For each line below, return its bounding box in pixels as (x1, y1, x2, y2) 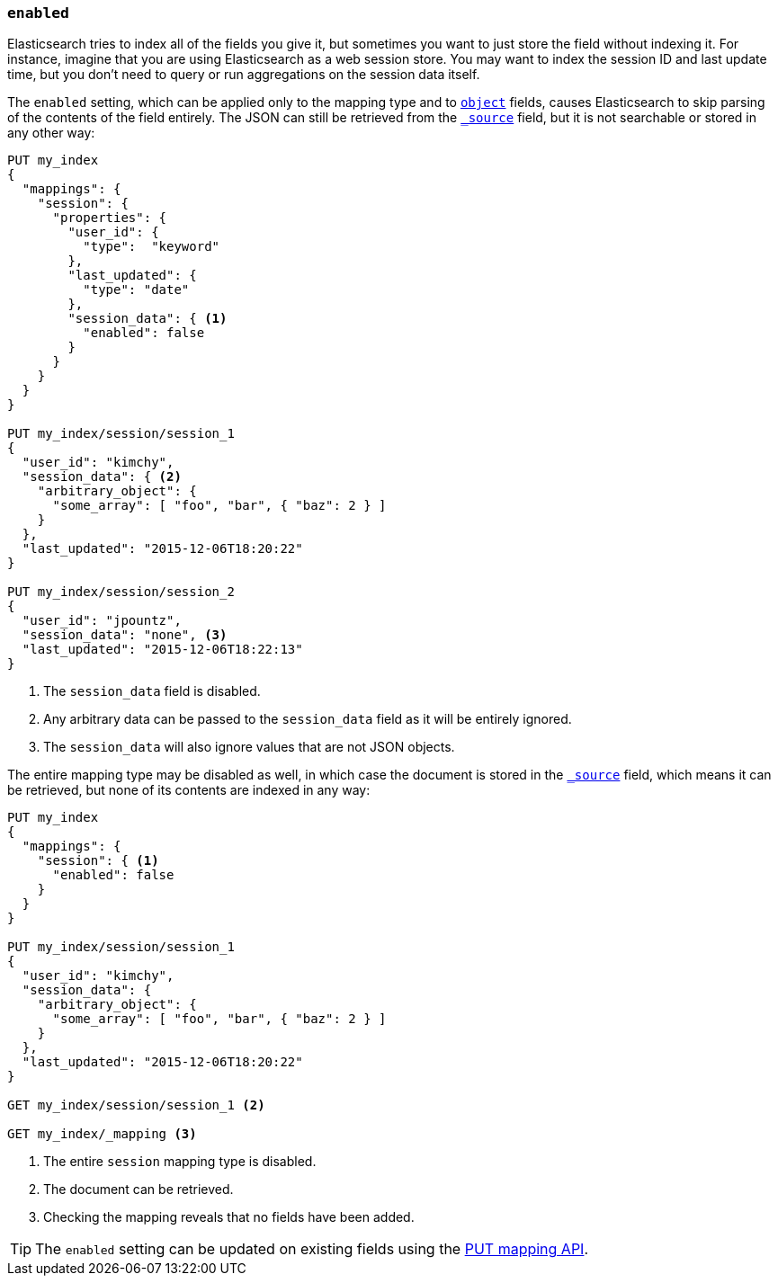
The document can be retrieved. (43, 1181, 234, 1198)
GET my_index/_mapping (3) (7, 1127, 197, 1142)
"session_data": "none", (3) (22, 628, 228, 643)
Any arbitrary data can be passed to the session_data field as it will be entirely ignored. (43, 711, 572, 727)
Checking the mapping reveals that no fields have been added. (43, 1209, 415, 1225)
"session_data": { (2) (22, 469, 182, 485)
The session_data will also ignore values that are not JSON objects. (43, 739, 455, 755)
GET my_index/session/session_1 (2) (7, 1098, 265, 1113)
